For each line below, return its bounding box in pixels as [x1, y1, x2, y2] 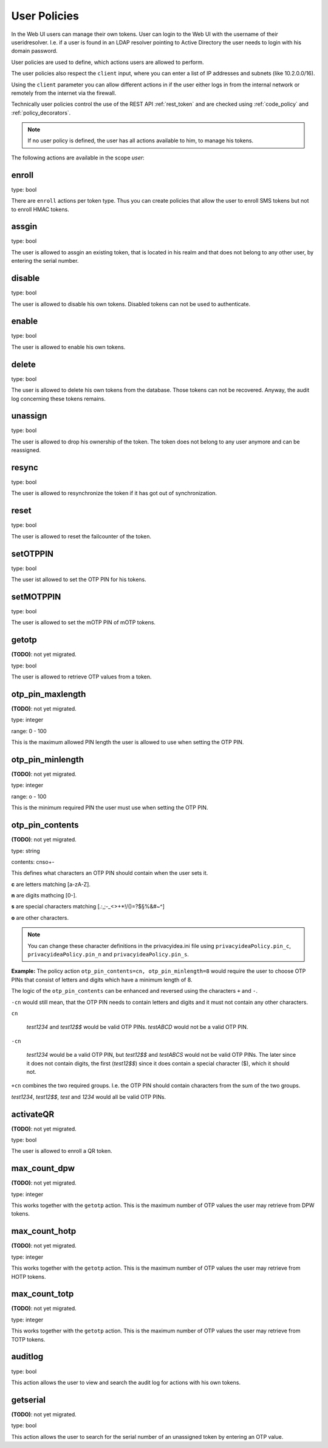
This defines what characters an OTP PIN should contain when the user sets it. [11, 869, 208, 877]
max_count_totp [11, 1289, 74, 1299]
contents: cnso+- [11, 858, 55, 865]
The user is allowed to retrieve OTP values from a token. [11, 673, 152, 681]
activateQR [11, 1109, 55, 1119]
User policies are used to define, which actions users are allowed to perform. [11, 58, 204, 66]
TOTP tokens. [11, 1335, 46, 1343]
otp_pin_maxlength [11, 689, 86, 699]
